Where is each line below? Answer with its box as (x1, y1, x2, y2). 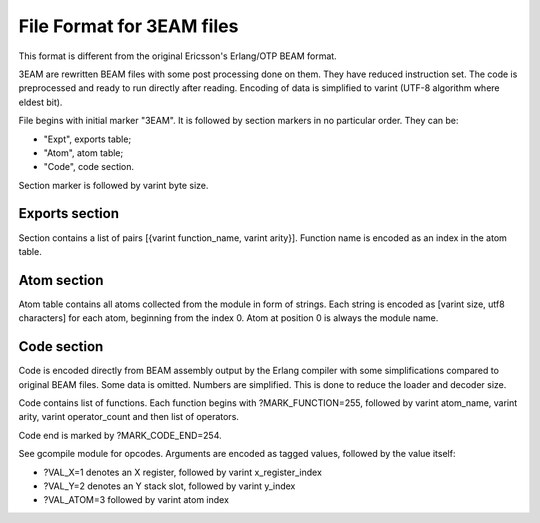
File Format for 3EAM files (18, 15, 239, 37)
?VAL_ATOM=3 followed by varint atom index (43, 494, 230, 506)
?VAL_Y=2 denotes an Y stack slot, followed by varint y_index (43, 480, 296, 492)
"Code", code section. (43, 161, 135, 173)
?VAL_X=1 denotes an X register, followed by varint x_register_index (43, 466, 322, 478)
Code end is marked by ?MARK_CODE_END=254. (18, 429, 222, 441)
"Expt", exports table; (43, 133, 132, 145)
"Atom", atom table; (43, 146, 124, 159)
